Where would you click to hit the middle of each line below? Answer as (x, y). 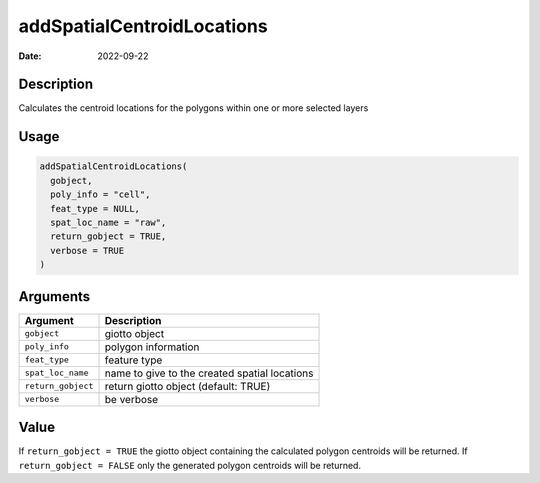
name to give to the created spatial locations (209, 373)
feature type (133, 360)
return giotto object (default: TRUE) (187, 386)
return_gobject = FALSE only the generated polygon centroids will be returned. (190, 465)
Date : (30, 56)
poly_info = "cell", (100, 194)
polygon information (152, 347)
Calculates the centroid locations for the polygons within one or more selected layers (193, 108)
